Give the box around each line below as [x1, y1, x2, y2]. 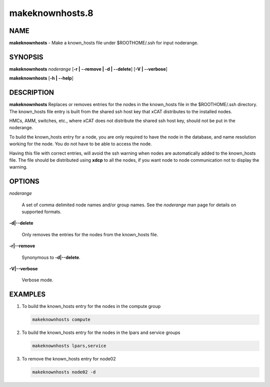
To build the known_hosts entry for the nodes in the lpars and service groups [21, 329, 180, 335]
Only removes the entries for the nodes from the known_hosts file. [21, 231, 158, 237]
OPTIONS [9, 177, 39, 186]
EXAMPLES [9, 290, 46, 299]
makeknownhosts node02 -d [32, 369, 96, 375]
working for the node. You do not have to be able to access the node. [9, 141, 152, 147]
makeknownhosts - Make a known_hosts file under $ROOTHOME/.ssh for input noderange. [9, 40, 198, 46]
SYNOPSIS [9, 53, 43, 61]
